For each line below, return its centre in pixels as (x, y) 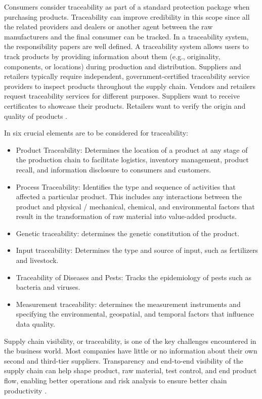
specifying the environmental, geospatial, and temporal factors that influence (135, 314)
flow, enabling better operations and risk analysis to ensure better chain (116, 380)
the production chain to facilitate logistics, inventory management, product (132, 160)
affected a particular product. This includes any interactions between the (129, 196)
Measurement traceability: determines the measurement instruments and (128, 304)
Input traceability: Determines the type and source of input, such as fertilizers (137, 250)
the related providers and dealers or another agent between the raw (108, 27)
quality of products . (36, 116)
